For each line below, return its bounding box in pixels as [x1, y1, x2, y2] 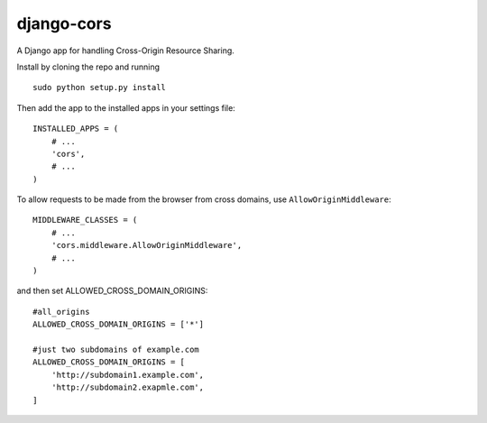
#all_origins [32, 307, 90, 317]
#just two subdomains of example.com [32, 344, 200, 354]
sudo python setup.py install [32, 82, 167, 93]
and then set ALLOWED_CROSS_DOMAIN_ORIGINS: [16, 285, 208, 297]
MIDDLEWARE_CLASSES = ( [32, 215, 138, 225]
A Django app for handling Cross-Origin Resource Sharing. [16, 45, 234, 56]
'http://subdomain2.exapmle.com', [51, 382, 205, 392]
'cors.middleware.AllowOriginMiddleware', [51, 240, 243, 251]
